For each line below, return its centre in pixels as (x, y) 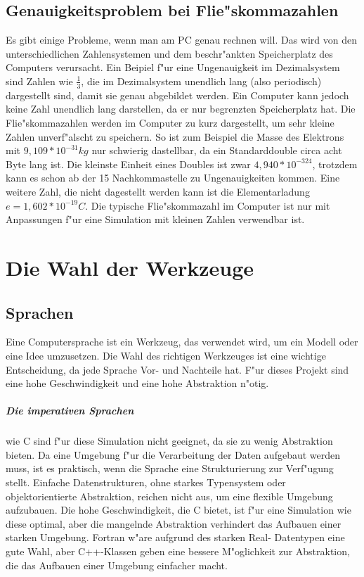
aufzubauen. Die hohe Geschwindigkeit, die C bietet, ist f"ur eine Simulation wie (178, 510)
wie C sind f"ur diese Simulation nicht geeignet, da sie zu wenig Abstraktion (169, 441)
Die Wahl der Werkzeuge (130, 267)
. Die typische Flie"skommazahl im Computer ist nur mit (208, 205)
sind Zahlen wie (39, 81)
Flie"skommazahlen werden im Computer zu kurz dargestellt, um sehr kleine (170, 122)
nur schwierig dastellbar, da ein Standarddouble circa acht (217, 150)
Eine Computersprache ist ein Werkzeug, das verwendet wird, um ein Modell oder (182, 342)
